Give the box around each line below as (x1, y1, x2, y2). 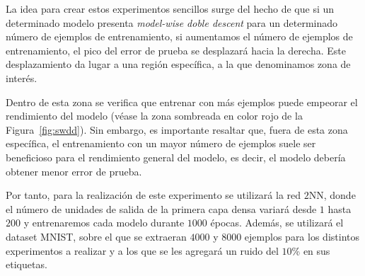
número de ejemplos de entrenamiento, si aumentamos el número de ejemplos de (6, 29, 353, 44)
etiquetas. (6, 257, 47, 272)
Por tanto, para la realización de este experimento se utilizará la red (6, 188, 301, 202)
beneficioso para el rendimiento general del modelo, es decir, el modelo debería (6, 149, 346, 164)
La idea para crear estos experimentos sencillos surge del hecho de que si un (6, 1, 335, 16)
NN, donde (308, 188, 356, 202)
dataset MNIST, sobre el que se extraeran (6, 229, 187, 243)
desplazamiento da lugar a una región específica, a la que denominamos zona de (6, 57, 351, 71)
